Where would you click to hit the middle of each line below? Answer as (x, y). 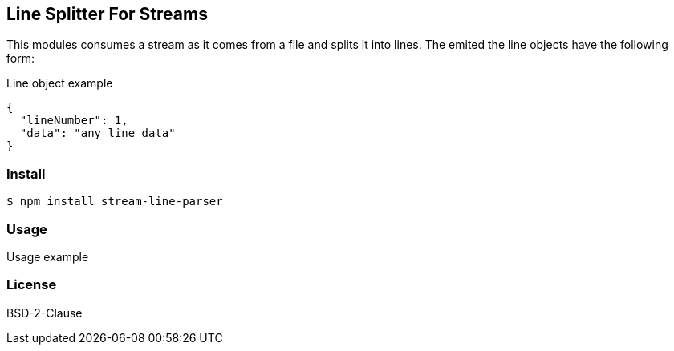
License (32, 285)
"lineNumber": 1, (74, 121)
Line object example (60, 83)
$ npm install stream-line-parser (115, 202)
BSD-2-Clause (45, 313)
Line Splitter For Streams (107, 14)
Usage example (48, 256)
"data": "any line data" (97, 133)
